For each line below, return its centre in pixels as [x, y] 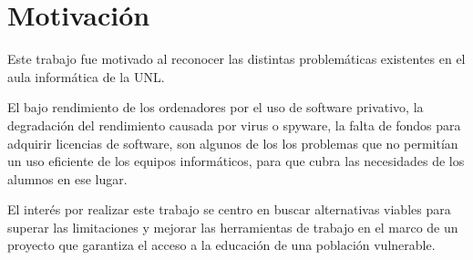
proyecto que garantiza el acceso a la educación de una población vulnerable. [221, 245]
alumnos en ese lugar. [67, 178]
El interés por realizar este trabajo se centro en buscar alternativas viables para [229, 209]
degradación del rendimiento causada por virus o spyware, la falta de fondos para [234, 125]
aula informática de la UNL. [86, 76]
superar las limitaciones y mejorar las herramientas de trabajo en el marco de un [233, 227]
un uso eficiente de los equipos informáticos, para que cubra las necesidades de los [236, 161]
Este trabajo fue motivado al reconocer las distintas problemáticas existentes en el [236, 59]
